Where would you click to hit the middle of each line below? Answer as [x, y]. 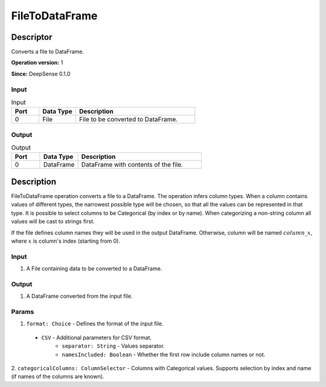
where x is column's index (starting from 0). [66, 241]
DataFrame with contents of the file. [132, 165]
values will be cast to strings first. [53, 222]
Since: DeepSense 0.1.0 [41, 74]
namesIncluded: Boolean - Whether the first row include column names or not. [164, 354]
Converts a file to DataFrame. [48, 52]
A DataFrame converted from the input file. [79, 296]
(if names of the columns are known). [58, 377]
